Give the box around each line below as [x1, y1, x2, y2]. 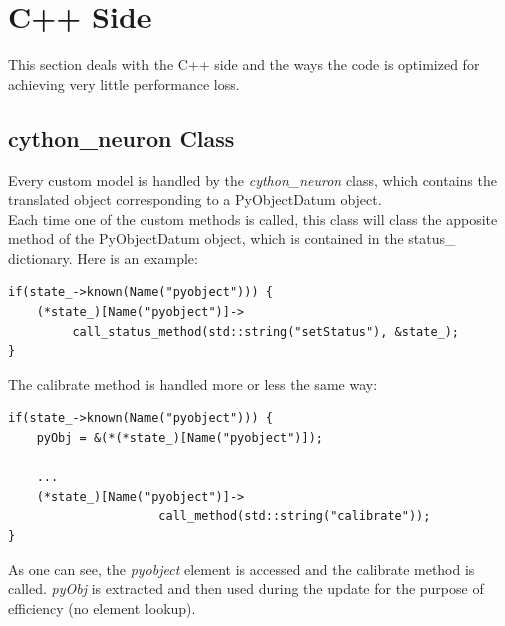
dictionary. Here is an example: [8, 247, 198, 268]
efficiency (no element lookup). [8, 597, 196, 618]
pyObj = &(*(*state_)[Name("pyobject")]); [36, 431, 323, 446]
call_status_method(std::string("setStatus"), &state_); [72, 324, 460, 339]
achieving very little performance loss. [8, 73, 240, 94]
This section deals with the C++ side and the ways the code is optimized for [8, 54, 480, 75]
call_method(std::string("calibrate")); [158, 509, 431, 524]
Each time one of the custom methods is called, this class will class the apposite [8, 208, 498, 229]
